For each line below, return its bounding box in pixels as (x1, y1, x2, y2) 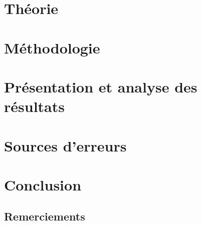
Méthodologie (4, 37, 100, 57)
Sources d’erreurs (4, 135, 127, 155)
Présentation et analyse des (4, 76, 197, 96)
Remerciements (4, 208, 85, 224)
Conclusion (4, 174, 82, 194)
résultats (4, 96, 65, 116)
